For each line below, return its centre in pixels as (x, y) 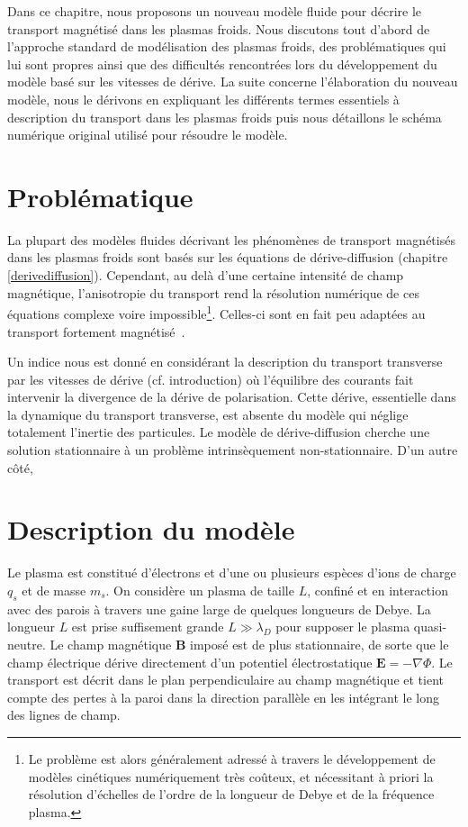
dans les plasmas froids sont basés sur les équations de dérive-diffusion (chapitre (228, 257)
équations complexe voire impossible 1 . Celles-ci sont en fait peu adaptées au (216, 312)
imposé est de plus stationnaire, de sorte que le (319, 644)
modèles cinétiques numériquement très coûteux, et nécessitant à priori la (231, 776)
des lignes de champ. (64, 715)
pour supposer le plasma (343, 627)
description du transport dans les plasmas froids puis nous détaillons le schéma (225, 117)
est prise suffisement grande (148, 627)
